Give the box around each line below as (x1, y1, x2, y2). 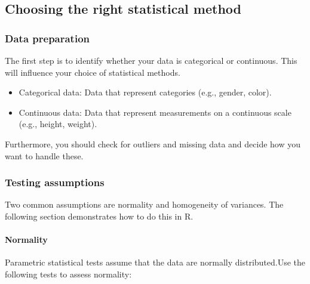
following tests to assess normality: (5, 267, 132, 280)
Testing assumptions (5, 175, 105, 190)
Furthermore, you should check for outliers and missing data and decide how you (5, 137, 300, 150)
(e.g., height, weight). (19, 118, 97, 130)
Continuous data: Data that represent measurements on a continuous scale (19, 106, 291, 118)
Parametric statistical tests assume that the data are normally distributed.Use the (5, 256, 306, 268)
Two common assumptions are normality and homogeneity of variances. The (5, 198, 284, 211)
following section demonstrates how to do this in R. (5, 209, 194, 222)
